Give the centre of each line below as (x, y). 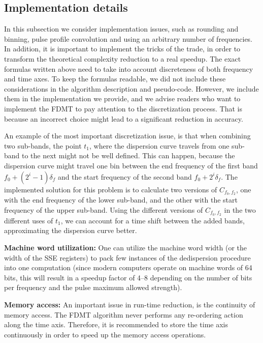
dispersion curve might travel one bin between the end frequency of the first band (131, 165)
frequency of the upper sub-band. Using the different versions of (104, 209)
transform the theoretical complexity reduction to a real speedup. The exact (123, 58)
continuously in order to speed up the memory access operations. (105, 334)
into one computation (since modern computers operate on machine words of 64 (128, 267)
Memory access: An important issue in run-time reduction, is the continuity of (130, 304)
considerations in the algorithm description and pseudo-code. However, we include (131, 88)
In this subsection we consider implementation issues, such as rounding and (121, 29)
